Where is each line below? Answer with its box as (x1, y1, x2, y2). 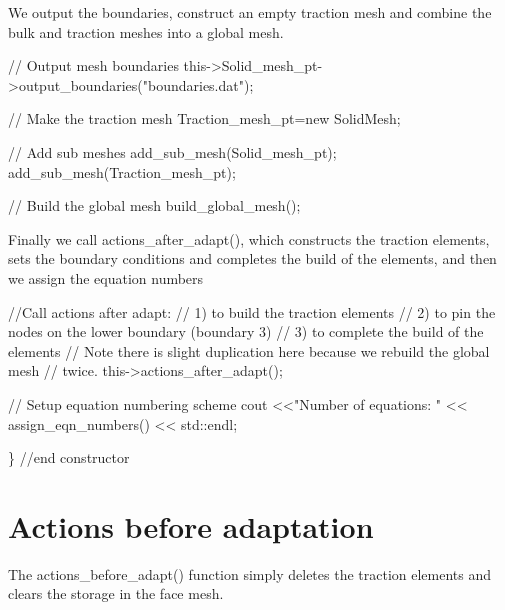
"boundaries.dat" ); (142, 74, 254, 95)
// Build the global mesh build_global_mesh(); (8, 195, 301, 216)
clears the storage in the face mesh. (8, 583, 224, 604)
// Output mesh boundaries (8, 55, 179, 76)
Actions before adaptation (8, 505, 374, 546)
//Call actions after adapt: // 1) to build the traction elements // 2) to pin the (8, 301, 496, 322)
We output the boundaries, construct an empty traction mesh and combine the (8, 2, 492, 22)
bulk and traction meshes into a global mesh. (8, 21, 284, 42)
